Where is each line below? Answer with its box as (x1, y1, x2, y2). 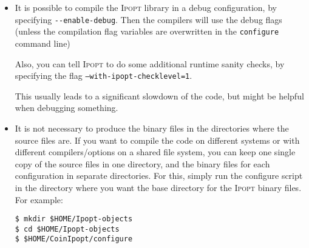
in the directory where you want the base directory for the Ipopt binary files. (15, 181, 302, 193)
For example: (15, 193, 63, 206)
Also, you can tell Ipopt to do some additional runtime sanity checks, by (15, 57, 285, 70)
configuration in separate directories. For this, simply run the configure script (15, 169, 303, 182)
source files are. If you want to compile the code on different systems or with (15, 133, 300, 146)
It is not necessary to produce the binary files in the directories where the (15, 121, 289, 134)
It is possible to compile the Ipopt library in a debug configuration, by (15, 1, 277, 13)
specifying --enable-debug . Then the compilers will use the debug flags (15, 13, 282, 25)
